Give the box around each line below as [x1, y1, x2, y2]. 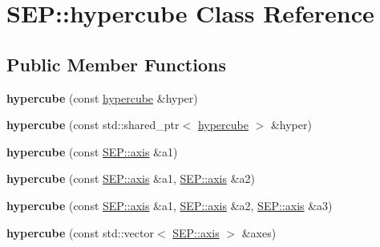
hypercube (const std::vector [6, 224, 154, 241]
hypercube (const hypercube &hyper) [6, 89, 198, 106]
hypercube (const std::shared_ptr [6, 116, 180, 133]
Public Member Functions [6, 51, 226, 76]
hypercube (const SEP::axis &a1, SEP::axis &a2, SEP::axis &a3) [6, 196, 333, 213]
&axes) [241, 224, 277, 241]
